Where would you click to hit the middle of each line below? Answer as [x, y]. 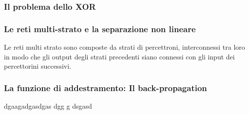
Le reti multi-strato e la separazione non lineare [100, 28]
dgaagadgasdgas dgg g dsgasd [48, 106]
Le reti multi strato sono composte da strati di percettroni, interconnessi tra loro [124, 47]
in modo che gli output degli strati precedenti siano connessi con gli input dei [119, 56]
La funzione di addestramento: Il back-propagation [105, 87]
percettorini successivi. [38, 66]
